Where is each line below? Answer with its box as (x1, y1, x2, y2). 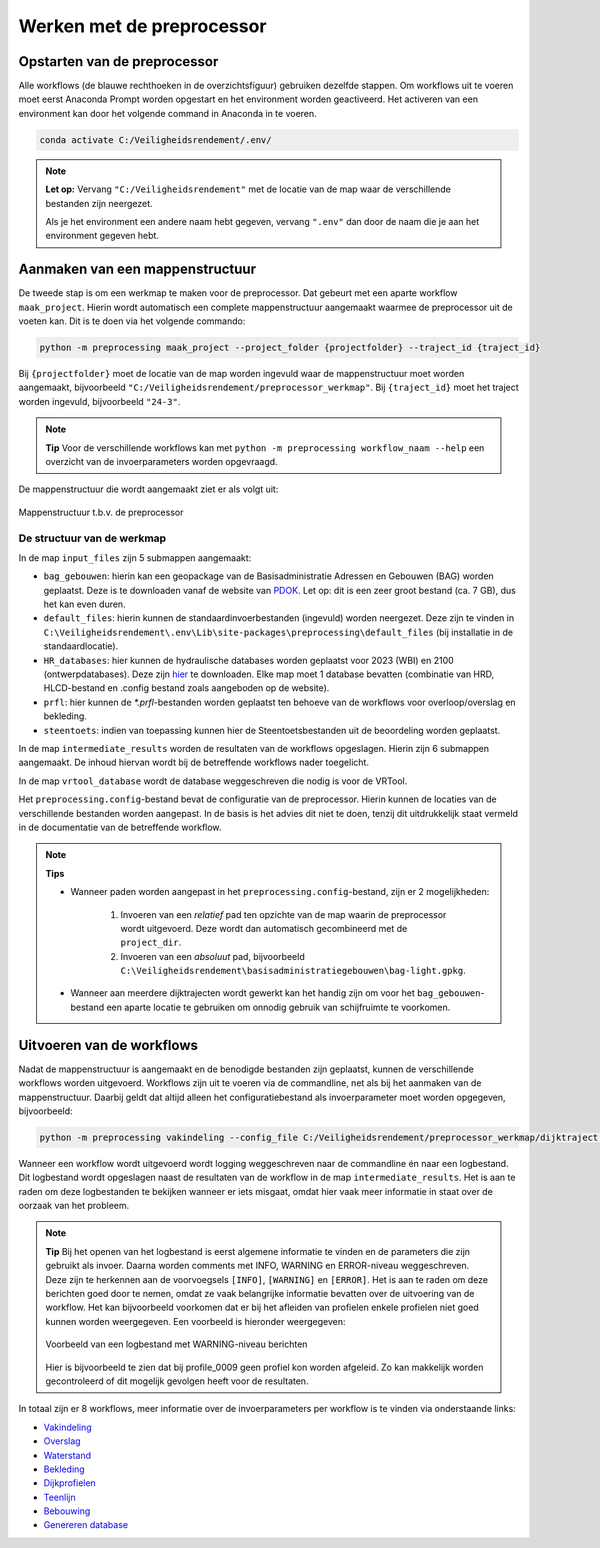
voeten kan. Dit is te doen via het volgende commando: (18, 315, 246, 327)
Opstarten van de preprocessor (18, 53, 219, 70)
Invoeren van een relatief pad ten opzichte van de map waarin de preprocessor (120, 908, 447, 920)
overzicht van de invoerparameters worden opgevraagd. (45, 455, 279, 467)
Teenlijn (43, 1491, 76, 1503)
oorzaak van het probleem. (18, 1200, 130, 1212)
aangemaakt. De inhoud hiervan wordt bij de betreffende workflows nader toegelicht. (18, 756, 370, 769)
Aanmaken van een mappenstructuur (18, 261, 257, 278)
